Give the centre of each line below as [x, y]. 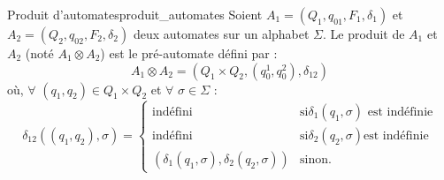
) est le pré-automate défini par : [189, 53]
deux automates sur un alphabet [221, 34]
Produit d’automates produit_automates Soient [135, 14]
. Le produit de [364, 34]
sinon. [316, 159]
